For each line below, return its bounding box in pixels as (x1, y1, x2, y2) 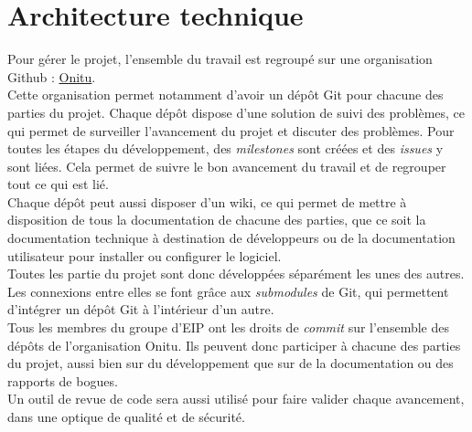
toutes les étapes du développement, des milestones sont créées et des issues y (7, 139, 444, 158)
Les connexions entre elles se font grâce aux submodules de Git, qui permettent (7, 281, 449, 300)
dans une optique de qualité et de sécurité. (7, 407, 245, 426)
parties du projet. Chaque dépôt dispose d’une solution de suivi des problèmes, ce (7, 102, 466, 121)
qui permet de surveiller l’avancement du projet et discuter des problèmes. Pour (7, 121, 455, 140)
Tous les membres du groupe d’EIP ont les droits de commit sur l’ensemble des (7, 318, 449, 337)
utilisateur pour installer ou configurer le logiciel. (7, 246, 282, 265)
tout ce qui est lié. (7, 174, 109, 194)
